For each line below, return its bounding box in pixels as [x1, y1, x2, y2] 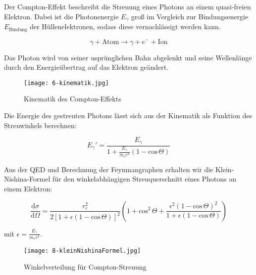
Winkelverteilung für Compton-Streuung [24, 261, 147, 272]
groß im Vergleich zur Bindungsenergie [131, 11, 249, 21]
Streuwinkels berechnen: [4, 120, 77, 130]
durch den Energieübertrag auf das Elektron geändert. [4, 62, 169, 72]
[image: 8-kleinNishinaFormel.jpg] [24, 247, 141, 255]
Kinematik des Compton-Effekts [24, 93, 121, 104]
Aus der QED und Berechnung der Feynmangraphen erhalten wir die [4, 164, 213, 174]
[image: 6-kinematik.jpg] [24, 79, 109, 87]
